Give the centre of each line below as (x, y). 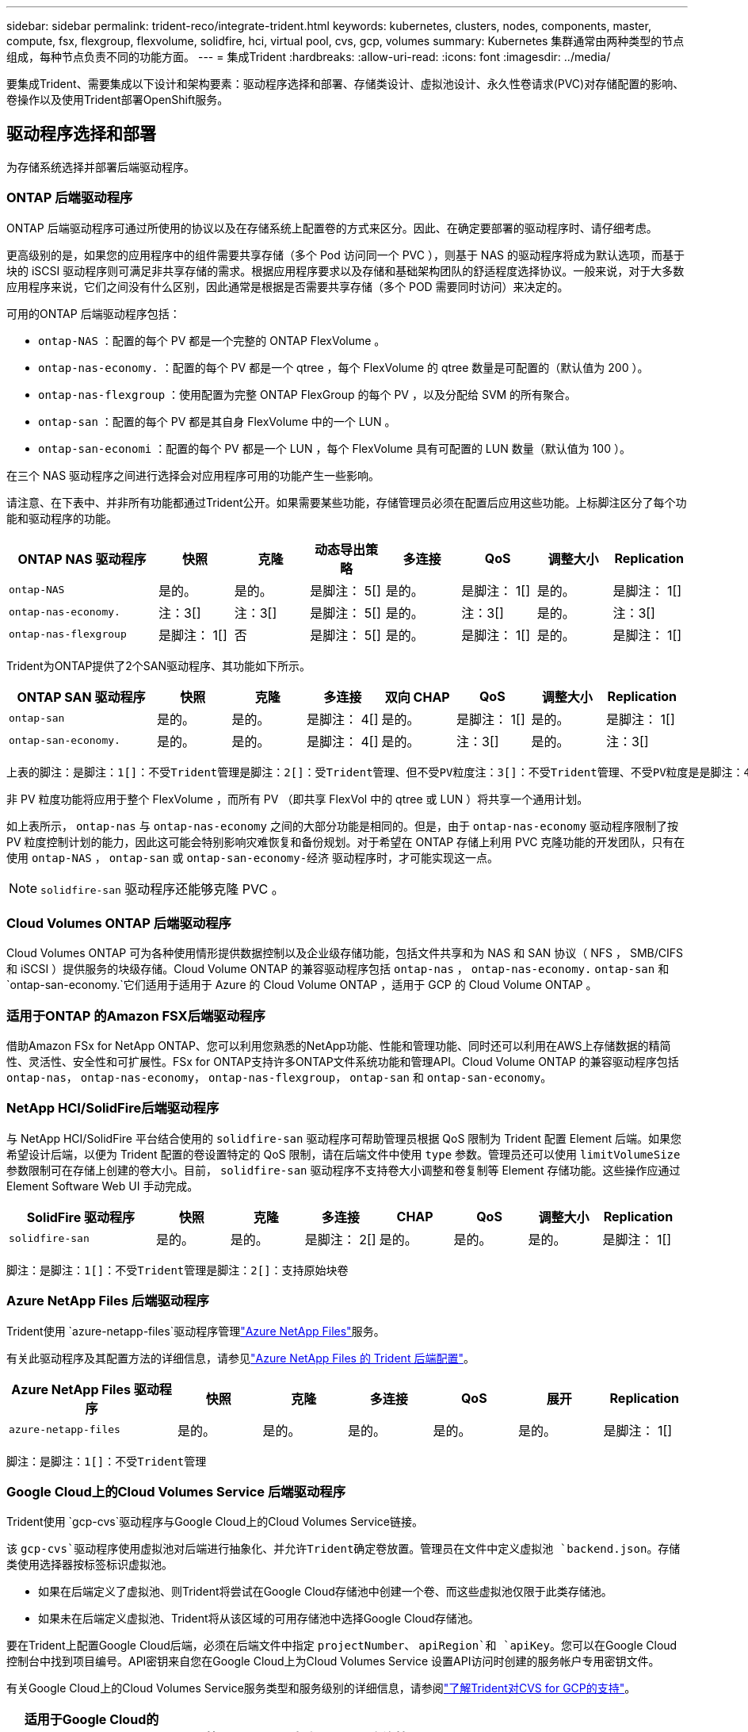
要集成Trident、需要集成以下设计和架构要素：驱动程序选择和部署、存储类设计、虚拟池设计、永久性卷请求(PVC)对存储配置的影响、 (345, 84)
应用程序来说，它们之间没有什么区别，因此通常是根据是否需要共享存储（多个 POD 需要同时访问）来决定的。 (288, 286)
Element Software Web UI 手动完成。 (103, 1186)
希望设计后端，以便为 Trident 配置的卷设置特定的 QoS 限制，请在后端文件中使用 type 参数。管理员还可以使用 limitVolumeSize (343, 1154)
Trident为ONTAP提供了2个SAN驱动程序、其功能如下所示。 (159, 665)
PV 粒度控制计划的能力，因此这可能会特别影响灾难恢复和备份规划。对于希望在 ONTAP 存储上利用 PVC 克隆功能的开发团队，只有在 (346, 841)
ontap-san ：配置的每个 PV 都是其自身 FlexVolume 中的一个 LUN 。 (217, 421)
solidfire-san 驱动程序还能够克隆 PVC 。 (162, 889)
